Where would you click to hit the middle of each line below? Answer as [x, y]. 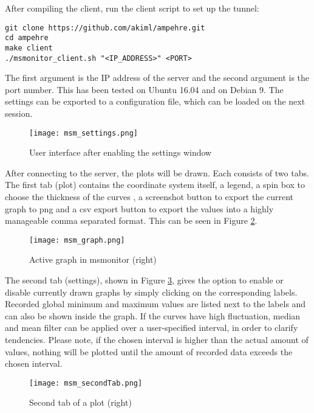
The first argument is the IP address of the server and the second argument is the [157, 78]
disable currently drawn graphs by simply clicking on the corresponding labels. [151, 292]
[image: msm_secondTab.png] [86, 383]
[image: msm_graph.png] [77, 240]
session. [19, 113]
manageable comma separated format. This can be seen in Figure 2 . [131, 220]
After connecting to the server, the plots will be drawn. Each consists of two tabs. [157, 172]
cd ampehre [27, 38]
